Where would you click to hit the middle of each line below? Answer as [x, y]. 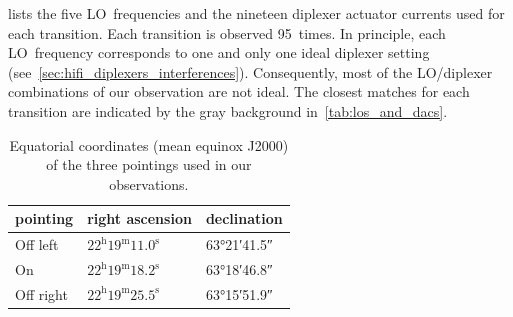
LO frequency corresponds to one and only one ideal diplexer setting [219, 52]
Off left [37, 244]
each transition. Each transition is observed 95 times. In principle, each [227, 32]
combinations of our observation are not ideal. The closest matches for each [239, 91]
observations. [149, 183]
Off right [41, 293]
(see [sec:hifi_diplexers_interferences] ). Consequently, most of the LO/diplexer [250, 71]
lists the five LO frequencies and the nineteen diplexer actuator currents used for [256, 13]
